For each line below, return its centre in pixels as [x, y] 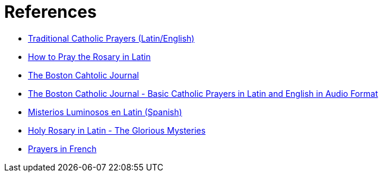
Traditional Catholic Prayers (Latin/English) [111, 38]
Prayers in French [62, 148]
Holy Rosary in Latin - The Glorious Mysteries [117, 130]
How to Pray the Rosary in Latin [89, 56]
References [50, 12]
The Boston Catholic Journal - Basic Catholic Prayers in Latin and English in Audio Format [203, 93]
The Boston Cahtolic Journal [84, 75]
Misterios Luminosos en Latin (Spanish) [105, 112]
